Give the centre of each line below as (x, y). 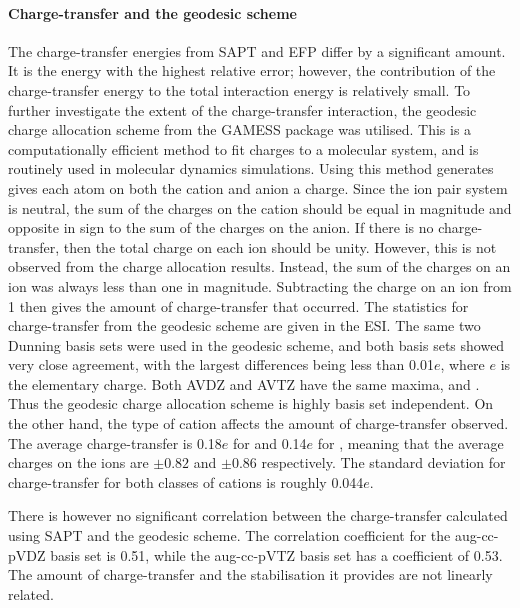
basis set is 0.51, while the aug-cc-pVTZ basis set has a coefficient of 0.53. (276, 554)
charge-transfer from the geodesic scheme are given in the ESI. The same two (244, 325)
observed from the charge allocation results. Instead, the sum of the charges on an (259, 266)
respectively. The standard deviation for (383, 462)
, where (462, 364)
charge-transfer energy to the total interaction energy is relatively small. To (239, 89)
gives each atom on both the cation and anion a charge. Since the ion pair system (258, 187)
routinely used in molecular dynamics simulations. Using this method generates (251, 168)
